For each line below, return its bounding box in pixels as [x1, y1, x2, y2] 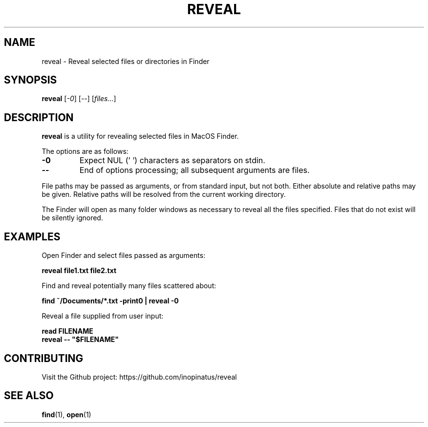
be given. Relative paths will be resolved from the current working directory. [42, 190, 286, 199]
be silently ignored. [42, 213, 103, 222]
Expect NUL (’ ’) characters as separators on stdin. [79, 155, 265, 166]
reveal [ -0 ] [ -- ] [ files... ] [42, 94, 116, 103]
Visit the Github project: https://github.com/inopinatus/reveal [42, 372, 237, 381]
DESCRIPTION [4, 111, 74, 124]
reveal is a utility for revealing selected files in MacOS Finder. [42, 132, 239, 141]
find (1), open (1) [42, 410, 91, 419]
